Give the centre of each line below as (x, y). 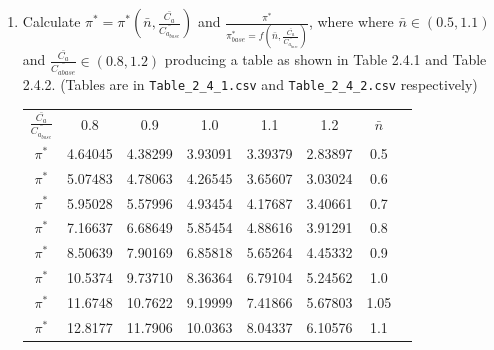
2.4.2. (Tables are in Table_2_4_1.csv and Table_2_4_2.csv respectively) (250, 83)
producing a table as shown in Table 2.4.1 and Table (325, 59)
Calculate (51, 21)
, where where (351, 21)
